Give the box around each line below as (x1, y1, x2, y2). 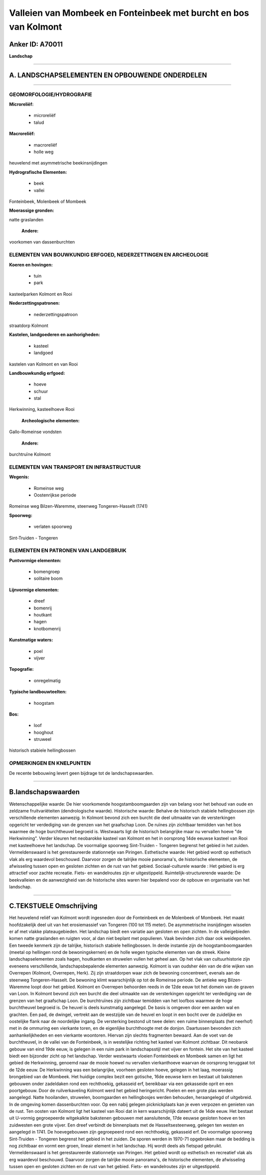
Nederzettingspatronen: (9, 300, 60, 306)
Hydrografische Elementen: (9, 169, 67, 175)
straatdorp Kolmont (9, 323, 49, 328)
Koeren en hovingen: (9, 262, 53, 268)
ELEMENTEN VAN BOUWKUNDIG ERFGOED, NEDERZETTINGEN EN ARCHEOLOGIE (9, 251, 209, 258)
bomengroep (33, 568, 60, 575)
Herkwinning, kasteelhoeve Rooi (9, 406, 75, 412)
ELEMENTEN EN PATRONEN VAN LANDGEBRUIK (9, 547, 127, 554)
